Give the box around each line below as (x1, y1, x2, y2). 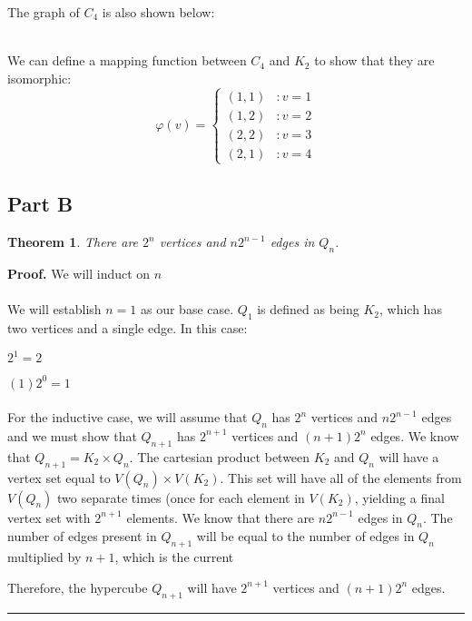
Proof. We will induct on (7, 263, 151, 282)
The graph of (7, 3, 80, 21)
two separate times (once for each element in (57, 488, 305, 507)
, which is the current (114, 547, 234, 567)
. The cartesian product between (129, 447, 310, 466)
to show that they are (314, 51, 435, 70)
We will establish (7, 300, 102, 319)
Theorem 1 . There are (7, 232, 139, 251)
